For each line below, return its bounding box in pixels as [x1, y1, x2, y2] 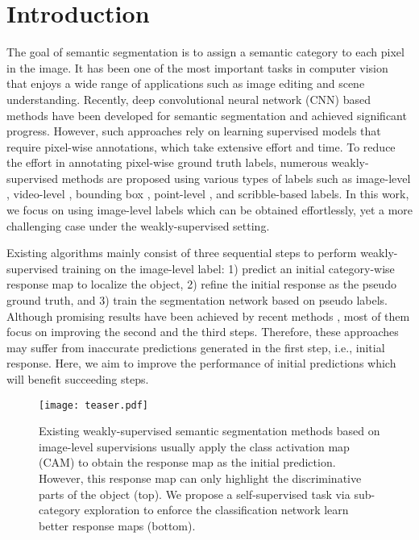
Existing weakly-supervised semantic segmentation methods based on [39, 422, 380, 439]
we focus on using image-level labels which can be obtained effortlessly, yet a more [6, 201, 413, 218]
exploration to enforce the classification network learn [84, 501, 349, 518]
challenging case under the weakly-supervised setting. [6, 217, 270, 234]
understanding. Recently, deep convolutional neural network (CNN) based [6, 90, 371, 107]
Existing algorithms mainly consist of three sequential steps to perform [6, 244, 357, 261]
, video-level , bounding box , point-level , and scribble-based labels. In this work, [6, 185, 409, 202]
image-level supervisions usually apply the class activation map [39, 438, 350, 455]
